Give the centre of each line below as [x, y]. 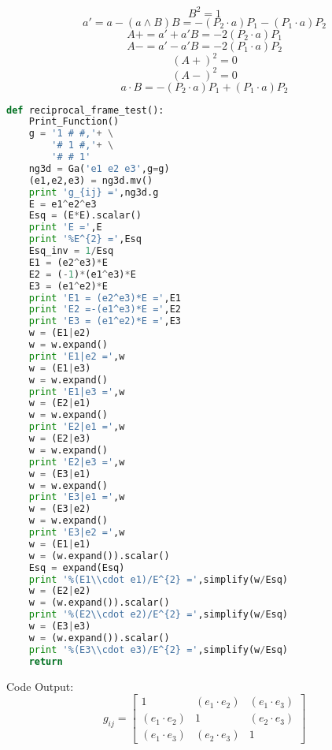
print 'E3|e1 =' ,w [77, 497]
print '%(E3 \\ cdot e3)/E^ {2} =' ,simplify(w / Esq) [159, 649]
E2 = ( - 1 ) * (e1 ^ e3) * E [82, 274]
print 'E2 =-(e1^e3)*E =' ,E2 [105, 310]
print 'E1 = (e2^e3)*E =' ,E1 [105, 298]
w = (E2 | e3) [60, 438]
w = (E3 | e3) [60, 626]
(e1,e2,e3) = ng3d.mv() [91, 180]
